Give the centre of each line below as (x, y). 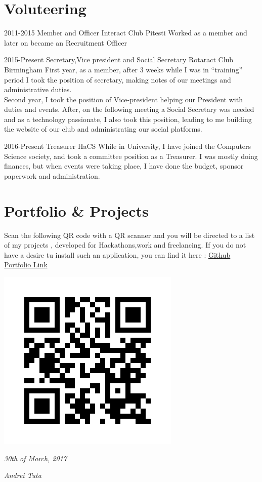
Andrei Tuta (23, 475)
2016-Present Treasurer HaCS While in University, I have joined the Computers (128, 146)
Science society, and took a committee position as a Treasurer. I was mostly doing (131, 156)
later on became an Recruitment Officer (65, 42)
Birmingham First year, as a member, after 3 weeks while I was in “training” (123, 69)
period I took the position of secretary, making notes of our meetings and (118, 79)
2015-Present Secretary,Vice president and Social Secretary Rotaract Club (119, 59)
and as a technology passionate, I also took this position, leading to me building (128, 119)
